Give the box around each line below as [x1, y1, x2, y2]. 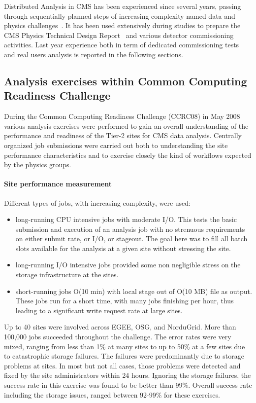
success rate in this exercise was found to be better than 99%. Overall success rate [4, 380, 252, 390]
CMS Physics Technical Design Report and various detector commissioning [4, 30, 234, 40]
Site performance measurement [4, 179, 112, 189]
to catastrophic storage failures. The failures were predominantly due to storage [4, 351, 244, 361]
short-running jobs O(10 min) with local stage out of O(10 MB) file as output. [15, 286, 252, 296]
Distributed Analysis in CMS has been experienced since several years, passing [4, 1, 241, 11]
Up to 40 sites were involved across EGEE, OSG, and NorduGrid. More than [4, 322, 236, 332]
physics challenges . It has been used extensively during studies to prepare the [4, 20, 241, 31]
